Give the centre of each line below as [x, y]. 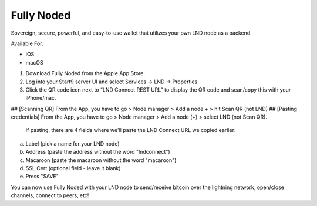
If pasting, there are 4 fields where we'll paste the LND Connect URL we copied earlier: [131, 130]
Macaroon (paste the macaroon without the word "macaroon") [101, 160]
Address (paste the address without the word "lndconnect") [98, 152]
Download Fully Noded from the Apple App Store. [85, 73]
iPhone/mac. [41, 98]
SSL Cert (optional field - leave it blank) [73, 168]
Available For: [27, 43]
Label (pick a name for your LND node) [72, 143]
